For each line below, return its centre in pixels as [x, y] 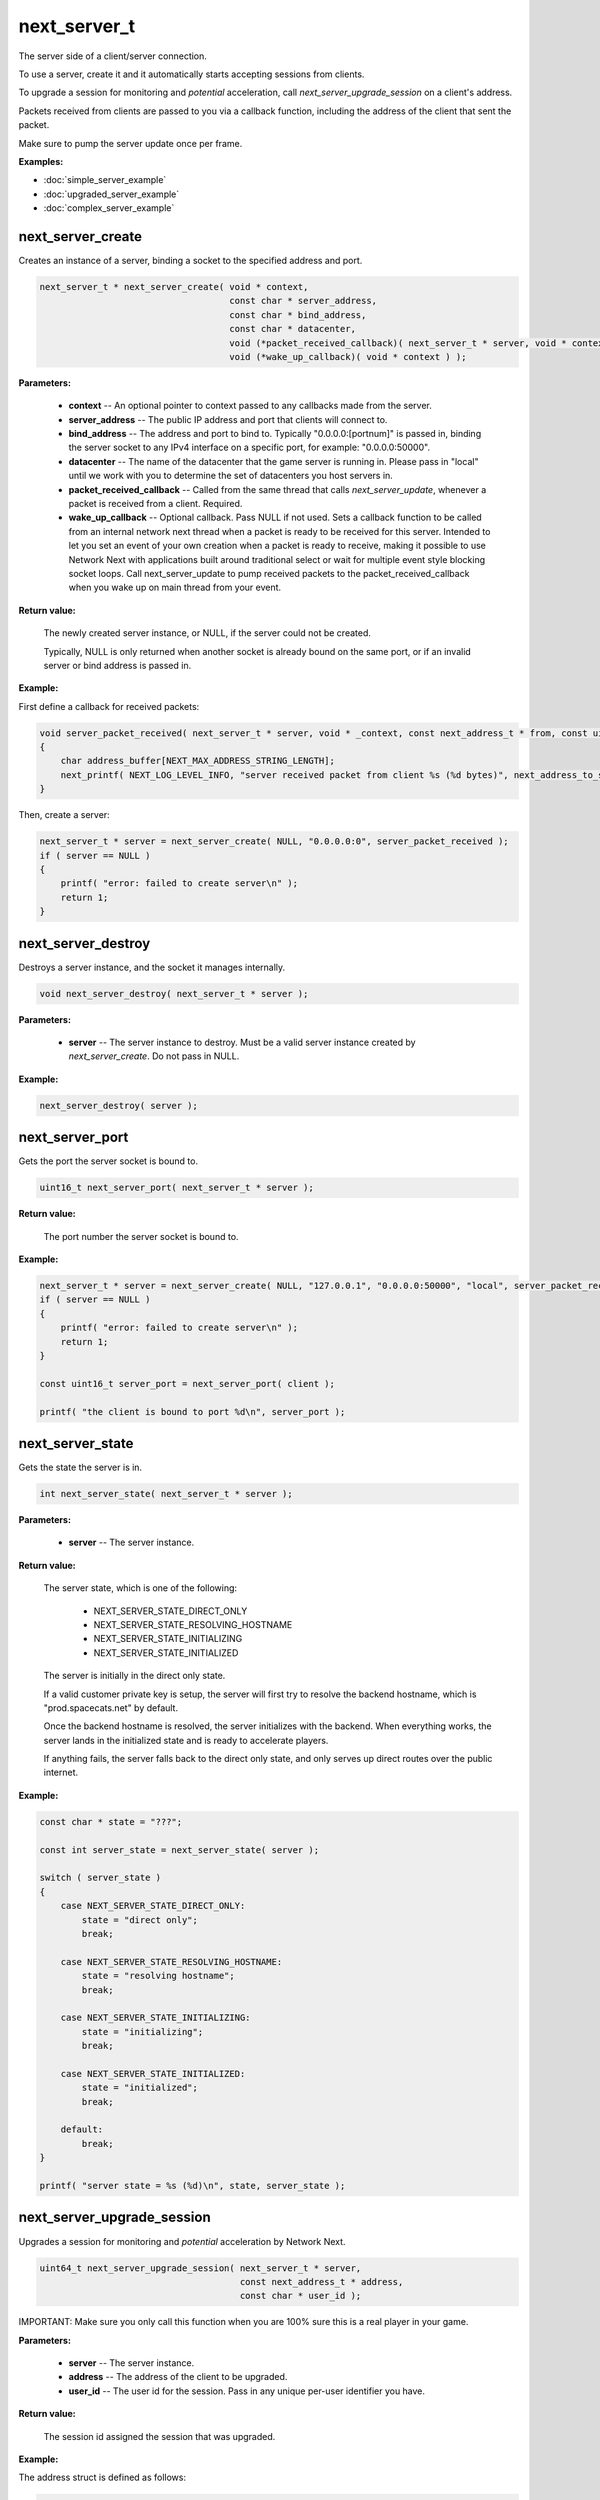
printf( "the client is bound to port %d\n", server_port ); [192, 1411]
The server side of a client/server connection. [112, 56]
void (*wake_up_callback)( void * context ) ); [348, 356]
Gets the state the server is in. [80, 1467]
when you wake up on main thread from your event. [175, 587]
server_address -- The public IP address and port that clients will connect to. [228, 419]
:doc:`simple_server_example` [105, 180]
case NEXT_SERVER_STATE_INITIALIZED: [153, 2073]
